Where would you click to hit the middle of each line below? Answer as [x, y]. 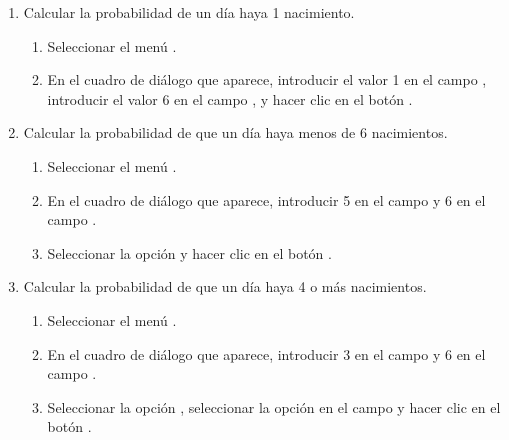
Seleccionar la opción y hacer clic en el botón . [189, 252]
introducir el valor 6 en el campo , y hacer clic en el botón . [230, 98]
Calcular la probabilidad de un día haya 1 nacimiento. [189, 12]
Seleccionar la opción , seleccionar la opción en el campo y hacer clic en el [274, 406]
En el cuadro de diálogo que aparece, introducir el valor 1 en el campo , [267, 79]
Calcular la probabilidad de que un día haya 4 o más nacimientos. [225, 286]
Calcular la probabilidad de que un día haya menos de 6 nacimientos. [235, 132]
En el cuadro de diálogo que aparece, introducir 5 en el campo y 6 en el [266, 199]
